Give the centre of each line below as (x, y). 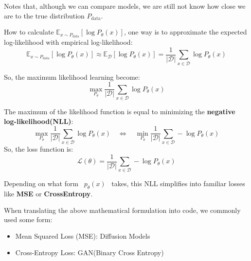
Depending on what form (41, 183)
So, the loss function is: (39, 149)
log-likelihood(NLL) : (39, 121)
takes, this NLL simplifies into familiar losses (178, 183)
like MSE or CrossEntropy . (48, 194)
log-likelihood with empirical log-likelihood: (68, 42)
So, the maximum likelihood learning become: (72, 77)
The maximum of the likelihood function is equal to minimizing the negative (120, 112)
